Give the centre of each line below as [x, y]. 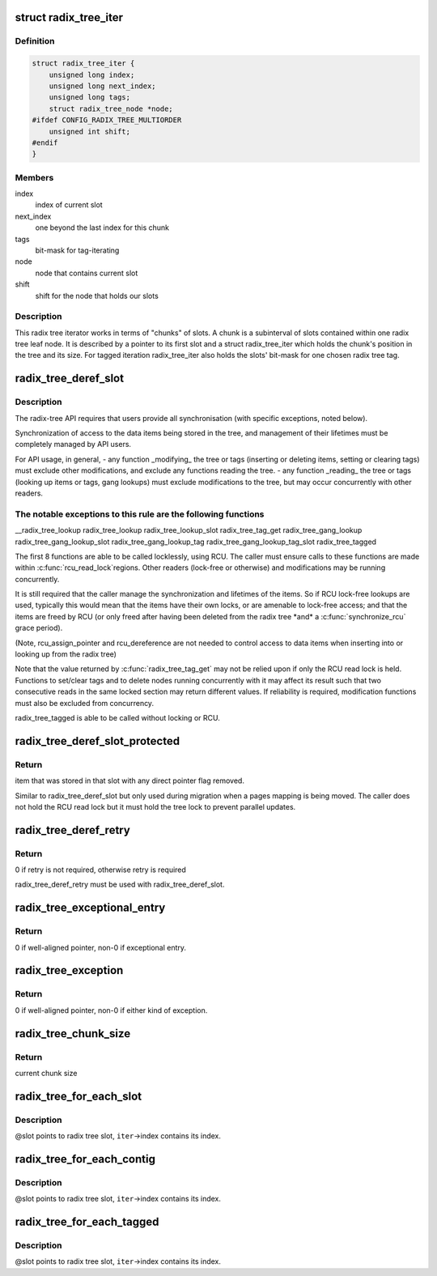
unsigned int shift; [90, 131]
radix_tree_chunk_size [73, 1034]
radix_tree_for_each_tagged [87, 1222]
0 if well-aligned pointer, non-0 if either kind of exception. [111, 1010]
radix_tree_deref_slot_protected [98, 741]
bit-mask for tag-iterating [77, 250]
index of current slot [69, 205]
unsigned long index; [92, 74]
